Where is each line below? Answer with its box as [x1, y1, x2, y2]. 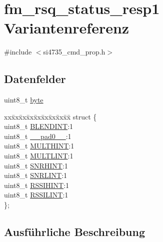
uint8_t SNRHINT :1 [4, 160, 68, 170]
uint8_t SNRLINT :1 [4, 170, 67, 180]
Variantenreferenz [4, 17, 129, 38]
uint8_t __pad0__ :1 [4, 130, 71, 141]
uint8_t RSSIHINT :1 [4, 179, 69, 190]
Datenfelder [4, 71, 66, 86]
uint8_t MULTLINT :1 [4, 150, 73, 161]
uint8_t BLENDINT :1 [4, 121, 73, 131]
